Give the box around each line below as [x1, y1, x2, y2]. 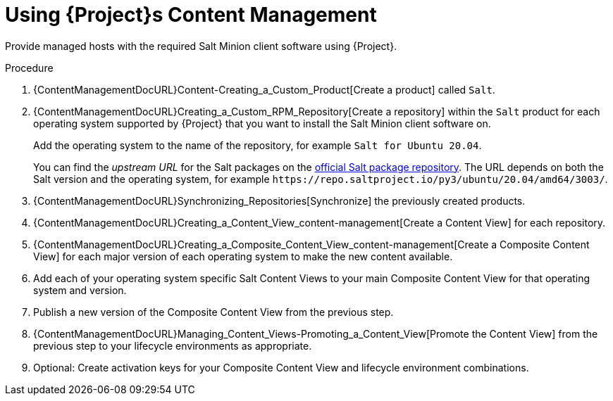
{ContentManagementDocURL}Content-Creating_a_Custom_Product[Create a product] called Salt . [33, 83, 495, 96]
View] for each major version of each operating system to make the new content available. [33, 250, 453, 262]
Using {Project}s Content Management [5, 3, 377, 27]
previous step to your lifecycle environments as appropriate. [33, 339, 312, 352]
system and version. [33, 284, 127, 296]
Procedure [5, 61, 54, 74]
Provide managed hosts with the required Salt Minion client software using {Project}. [5, 39, 397, 52]
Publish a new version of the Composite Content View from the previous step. [33, 305, 394, 318]
